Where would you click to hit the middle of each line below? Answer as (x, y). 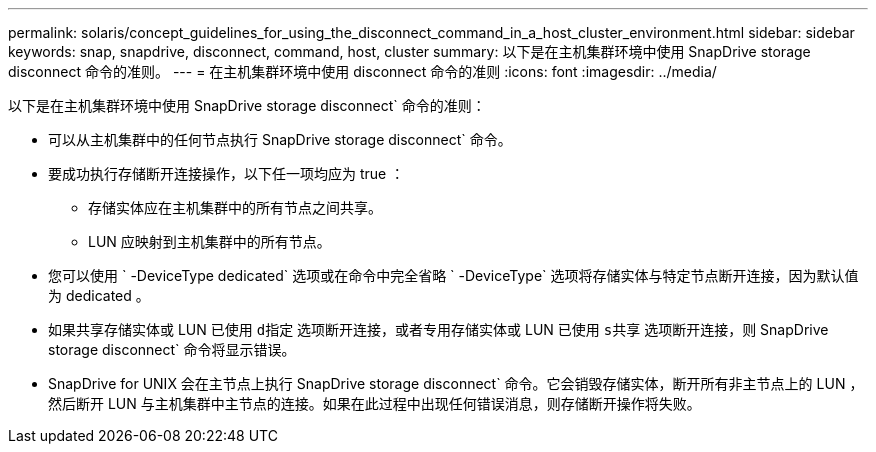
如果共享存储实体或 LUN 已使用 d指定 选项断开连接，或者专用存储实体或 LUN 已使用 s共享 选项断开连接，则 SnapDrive (438, 329)
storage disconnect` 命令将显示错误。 (172, 349)
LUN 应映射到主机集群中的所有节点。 (209, 241)
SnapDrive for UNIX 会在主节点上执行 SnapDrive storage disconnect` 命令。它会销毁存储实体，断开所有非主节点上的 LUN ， (456, 383)
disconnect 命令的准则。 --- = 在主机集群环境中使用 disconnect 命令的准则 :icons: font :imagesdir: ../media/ (362, 71)
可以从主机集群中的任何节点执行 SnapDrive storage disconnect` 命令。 (280, 139)
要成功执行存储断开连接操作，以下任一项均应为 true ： (226, 173)
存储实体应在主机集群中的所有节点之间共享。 (235, 207)
